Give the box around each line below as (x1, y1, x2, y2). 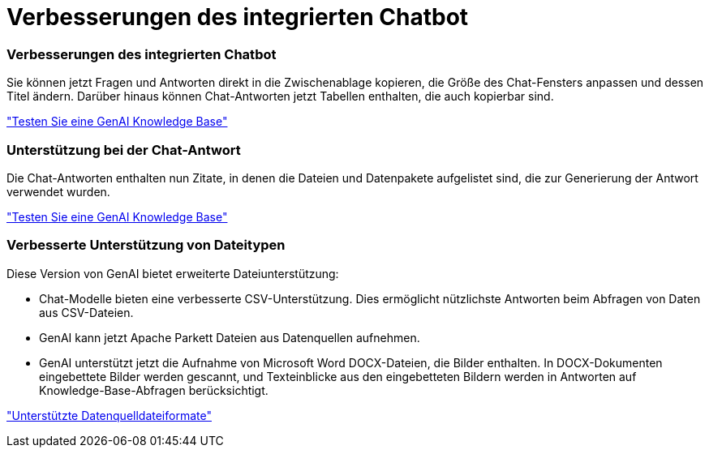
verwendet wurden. (6, 184, 110, 199)
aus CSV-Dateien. (39, 305, 134, 319)
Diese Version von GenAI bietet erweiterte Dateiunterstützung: (6, 266, 339, 281)
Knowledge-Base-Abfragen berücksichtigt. (39, 383, 269, 397)
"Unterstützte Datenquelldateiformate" (6, 408, 212, 422)
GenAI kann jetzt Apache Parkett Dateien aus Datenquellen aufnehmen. (39, 330, 420, 345)
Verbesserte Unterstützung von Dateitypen (6, 237, 286, 254)
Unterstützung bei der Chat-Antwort (6, 141, 241, 158)
